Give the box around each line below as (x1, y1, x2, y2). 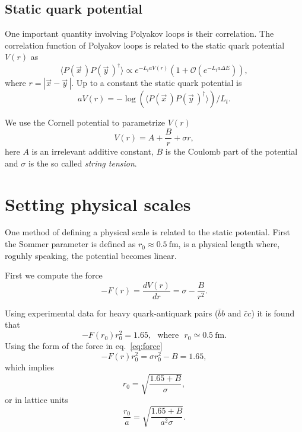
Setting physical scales (5, 191, 191, 216)
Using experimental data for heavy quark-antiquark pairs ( (5, 306, 218, 319)
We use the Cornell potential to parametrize (5, 116, 166, 129)
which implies (5, 361, 54, 373)
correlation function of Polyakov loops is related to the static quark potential (5, 39, 285, 51)
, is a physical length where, (178, 238, 280, 250)
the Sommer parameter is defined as (5, 238, 136, 250)
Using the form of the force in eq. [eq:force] (5, 340, 163, 352)
